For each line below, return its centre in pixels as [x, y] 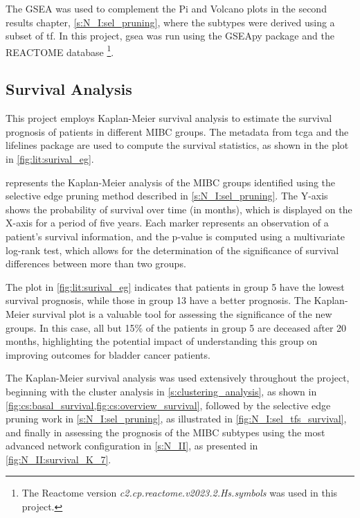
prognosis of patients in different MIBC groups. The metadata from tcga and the [177, 131]
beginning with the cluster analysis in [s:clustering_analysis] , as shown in [161, 391]
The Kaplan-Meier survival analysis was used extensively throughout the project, [178, 378]
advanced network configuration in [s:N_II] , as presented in [132, 446]
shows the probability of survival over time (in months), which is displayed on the [179, 209]
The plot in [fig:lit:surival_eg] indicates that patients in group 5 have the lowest [175, 286]
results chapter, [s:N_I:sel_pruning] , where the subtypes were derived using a [170, 22]
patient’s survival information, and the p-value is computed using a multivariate [175, 236]
